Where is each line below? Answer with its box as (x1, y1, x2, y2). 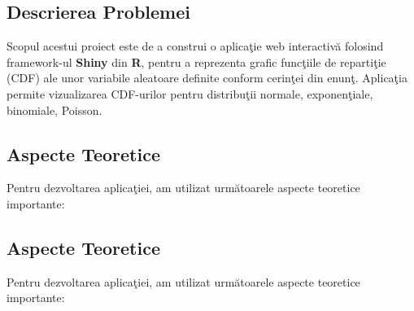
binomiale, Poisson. (7, 101, 102, 118)
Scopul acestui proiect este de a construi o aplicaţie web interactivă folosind (7, 37, 384, 55)
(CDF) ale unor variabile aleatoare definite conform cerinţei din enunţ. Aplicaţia (7, 69, 407, 86)
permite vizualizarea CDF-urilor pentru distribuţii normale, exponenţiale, (7, 85, 373, 102)
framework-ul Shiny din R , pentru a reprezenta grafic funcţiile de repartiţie (7, 53, 386, 70)
